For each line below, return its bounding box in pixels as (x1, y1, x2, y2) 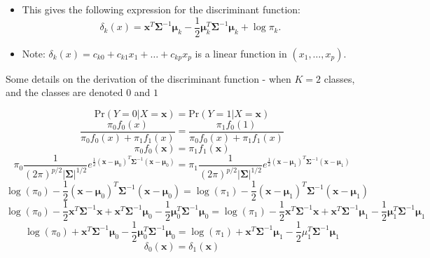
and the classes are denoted (6, 85, 123, 100)
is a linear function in (195, 46, 287, 60)
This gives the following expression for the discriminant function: (22, 2, 300, 16)
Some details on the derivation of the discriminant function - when (6, 71, 291, 86)
